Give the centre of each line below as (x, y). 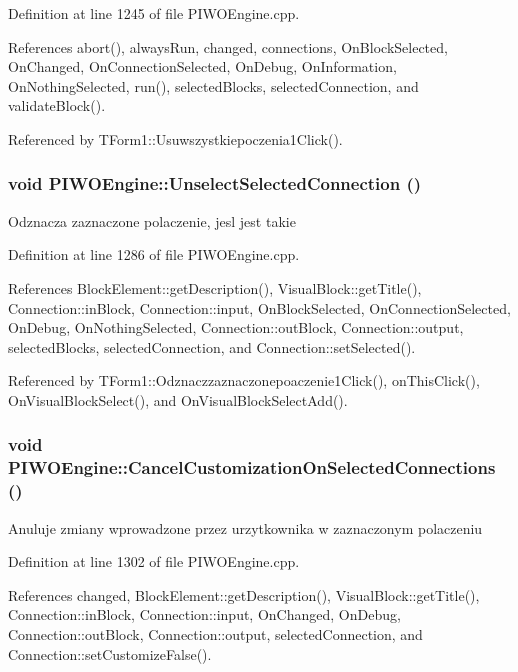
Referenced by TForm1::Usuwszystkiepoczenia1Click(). (175, 138)
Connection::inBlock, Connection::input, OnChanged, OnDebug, (204, 614)
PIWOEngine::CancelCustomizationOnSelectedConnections (252, 467)
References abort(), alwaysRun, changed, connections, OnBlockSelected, (228, 46)
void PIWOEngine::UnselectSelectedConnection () (215, 183)
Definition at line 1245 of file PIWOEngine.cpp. (154, 13)
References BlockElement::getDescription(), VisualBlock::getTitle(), (215, 287)
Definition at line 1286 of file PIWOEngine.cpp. (154, 254)
